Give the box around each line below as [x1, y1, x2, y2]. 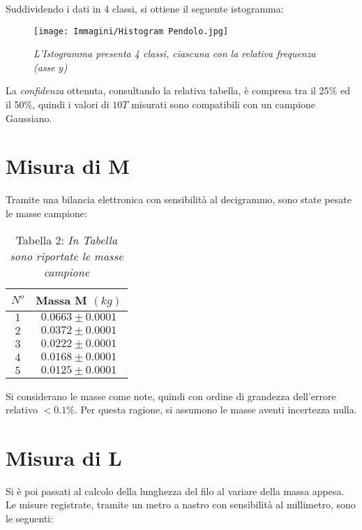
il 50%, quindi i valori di [6, 97, 110, 112]
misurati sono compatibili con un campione [131, 97, 316, 112]
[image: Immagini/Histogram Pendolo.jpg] [33, 26, 229, 36]
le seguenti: [6, 511, 54, 526]
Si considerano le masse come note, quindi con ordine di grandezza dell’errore [6, 388, 336, 403]
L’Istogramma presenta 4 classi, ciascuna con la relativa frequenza [33, 46, 316, 61]
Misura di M [6, 152, 130, 180]
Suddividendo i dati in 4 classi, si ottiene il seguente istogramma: [6, 1, 284, 15]
